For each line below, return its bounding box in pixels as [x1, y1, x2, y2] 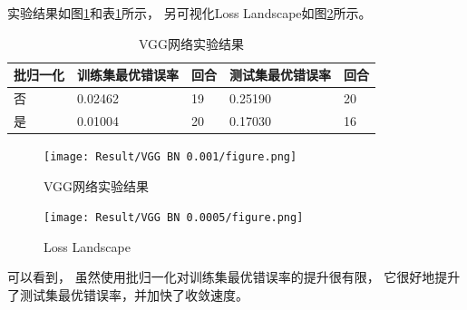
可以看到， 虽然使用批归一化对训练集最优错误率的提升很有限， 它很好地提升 [7, 267, 461, 286]
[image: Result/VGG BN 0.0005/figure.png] [44, 211, 304, 225]
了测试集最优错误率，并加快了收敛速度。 [7, 286, 248, 305]
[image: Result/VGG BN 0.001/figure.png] [44, 150, 297, 163]
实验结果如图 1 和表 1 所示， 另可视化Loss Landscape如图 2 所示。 [7, 4, 372, 22]
